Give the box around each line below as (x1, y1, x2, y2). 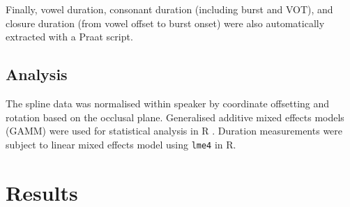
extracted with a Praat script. (6, 29, 133, 44)
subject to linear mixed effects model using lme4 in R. (6, 137, 236, 151)
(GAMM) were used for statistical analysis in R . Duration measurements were (6, 123, 343, 138)
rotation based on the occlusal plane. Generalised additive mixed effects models (6, 109, 344, 124)
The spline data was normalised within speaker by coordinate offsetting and (6, 95, 330, 110)
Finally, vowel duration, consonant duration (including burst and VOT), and (6, 2, 333, 16)
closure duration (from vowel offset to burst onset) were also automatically (6, 15, 325, 30)
